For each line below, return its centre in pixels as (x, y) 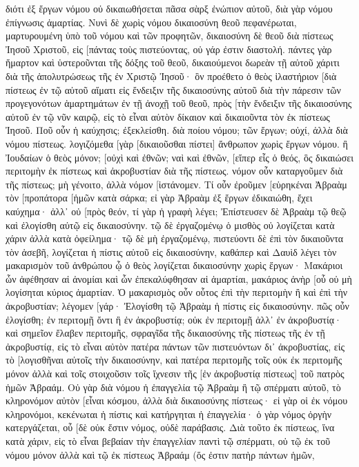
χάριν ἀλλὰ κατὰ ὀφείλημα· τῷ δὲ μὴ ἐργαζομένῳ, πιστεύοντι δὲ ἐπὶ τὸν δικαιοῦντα (175, 238)
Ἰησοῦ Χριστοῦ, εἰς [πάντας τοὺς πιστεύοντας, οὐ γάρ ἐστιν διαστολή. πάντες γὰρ (169, 49)
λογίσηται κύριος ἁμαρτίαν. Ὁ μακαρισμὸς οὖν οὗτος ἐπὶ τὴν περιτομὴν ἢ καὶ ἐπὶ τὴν (177, 292)
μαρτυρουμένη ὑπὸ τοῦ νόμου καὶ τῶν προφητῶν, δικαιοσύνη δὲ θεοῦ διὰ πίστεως (169, 36)
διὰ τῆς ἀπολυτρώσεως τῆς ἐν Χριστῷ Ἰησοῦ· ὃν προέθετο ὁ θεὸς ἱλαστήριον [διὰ (171, 76)
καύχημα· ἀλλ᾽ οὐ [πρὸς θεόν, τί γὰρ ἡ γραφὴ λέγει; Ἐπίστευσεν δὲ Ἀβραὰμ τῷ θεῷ (176, 211)
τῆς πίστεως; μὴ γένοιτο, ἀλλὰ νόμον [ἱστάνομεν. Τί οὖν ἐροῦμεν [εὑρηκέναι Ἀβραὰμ (176, 184)
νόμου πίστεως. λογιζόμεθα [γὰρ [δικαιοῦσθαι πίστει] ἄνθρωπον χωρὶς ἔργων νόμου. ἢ (177, 143)
